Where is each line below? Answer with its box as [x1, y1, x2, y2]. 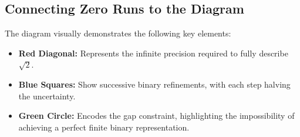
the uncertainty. [18, 89, 76, 102]
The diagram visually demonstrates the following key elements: [5, 27, 231, 39]
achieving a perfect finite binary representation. [18, 121, 190, 133]
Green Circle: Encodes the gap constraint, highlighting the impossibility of [18, 109, 295, 122]
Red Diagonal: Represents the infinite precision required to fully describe [18, 46, 288, 59]
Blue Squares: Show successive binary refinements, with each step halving [18, 78, 291, 90]
